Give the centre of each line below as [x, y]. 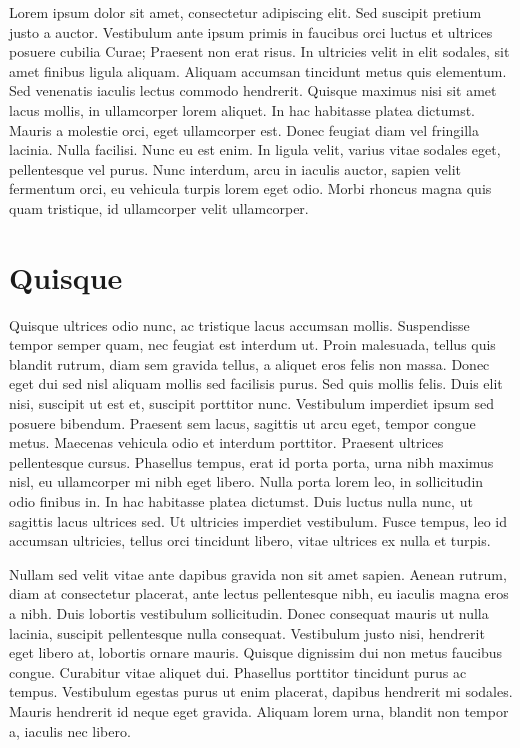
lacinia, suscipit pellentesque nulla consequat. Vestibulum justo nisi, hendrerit [247, 632]
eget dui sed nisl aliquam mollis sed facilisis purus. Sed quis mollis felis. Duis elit [256, 383]
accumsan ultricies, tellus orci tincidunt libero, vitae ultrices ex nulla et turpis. [250, 540]
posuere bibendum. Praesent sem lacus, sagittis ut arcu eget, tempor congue [242, 422]
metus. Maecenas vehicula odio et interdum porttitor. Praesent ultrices [226, 442]
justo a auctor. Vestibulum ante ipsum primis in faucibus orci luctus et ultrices [251, 31]
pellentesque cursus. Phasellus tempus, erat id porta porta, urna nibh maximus [251, 461]
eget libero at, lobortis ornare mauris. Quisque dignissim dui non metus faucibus [256, 652]
